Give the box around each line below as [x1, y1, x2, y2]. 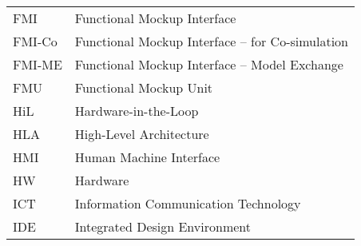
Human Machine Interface [74, 148, 220, 166]
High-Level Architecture [74, 125, 209, 143]
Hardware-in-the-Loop [74, 101, 199, 120]
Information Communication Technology [74, 194, 301, 212]
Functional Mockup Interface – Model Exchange [74, 55, 343, 73]
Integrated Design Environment [74, 217, 251, 236]
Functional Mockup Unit [74, 78, 213, 97]
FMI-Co [13, 32, 58, 50]
